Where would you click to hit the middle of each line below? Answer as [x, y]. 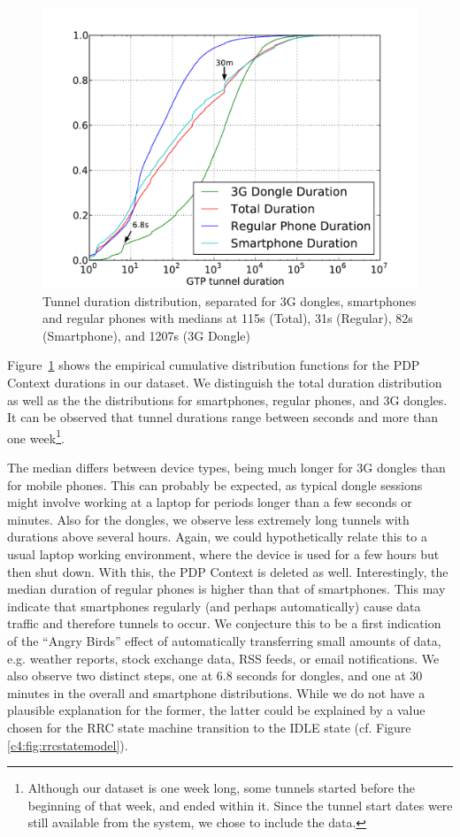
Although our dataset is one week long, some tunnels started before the [222, 788]
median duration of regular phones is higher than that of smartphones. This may [226, 589]
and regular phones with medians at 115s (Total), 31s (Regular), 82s [228, 318]
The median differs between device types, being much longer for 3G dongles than [226, 467]
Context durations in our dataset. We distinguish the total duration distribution [225, 382]
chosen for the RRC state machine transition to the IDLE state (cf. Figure [209, 727]
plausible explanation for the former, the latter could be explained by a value [216, 710]
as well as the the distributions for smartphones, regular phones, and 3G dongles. [227, 399]
